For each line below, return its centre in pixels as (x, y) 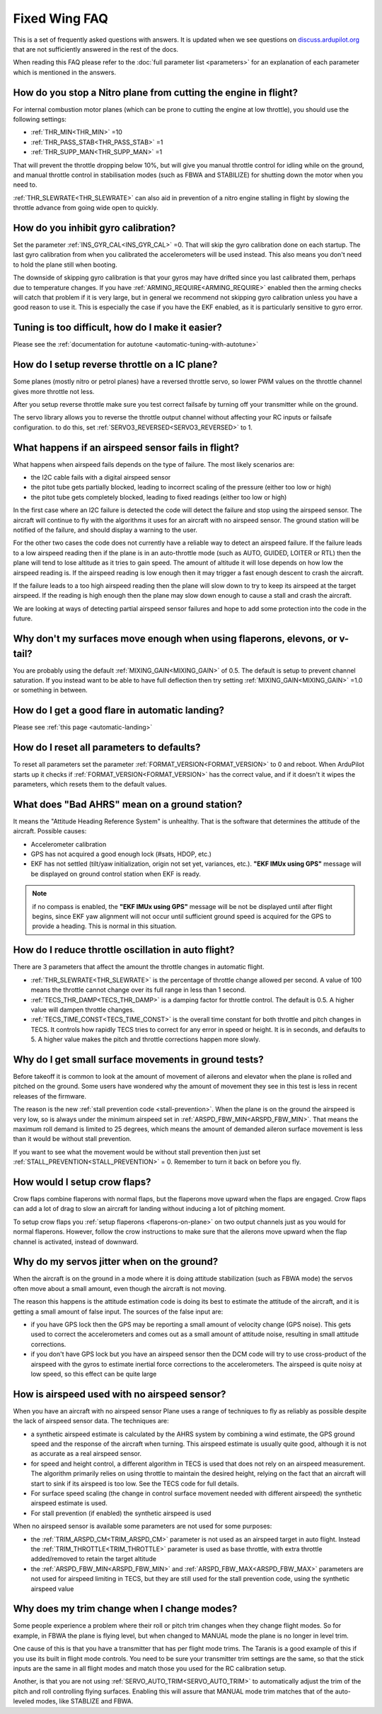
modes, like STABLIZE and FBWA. (85, 1701)
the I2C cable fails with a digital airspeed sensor (101, 477)
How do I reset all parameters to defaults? (107, 747)
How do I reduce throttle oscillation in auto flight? (124, 950)
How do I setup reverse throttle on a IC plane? (116, 365)
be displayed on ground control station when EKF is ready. (116, 874)
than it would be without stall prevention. (72, 1139)
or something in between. (50, 690)
